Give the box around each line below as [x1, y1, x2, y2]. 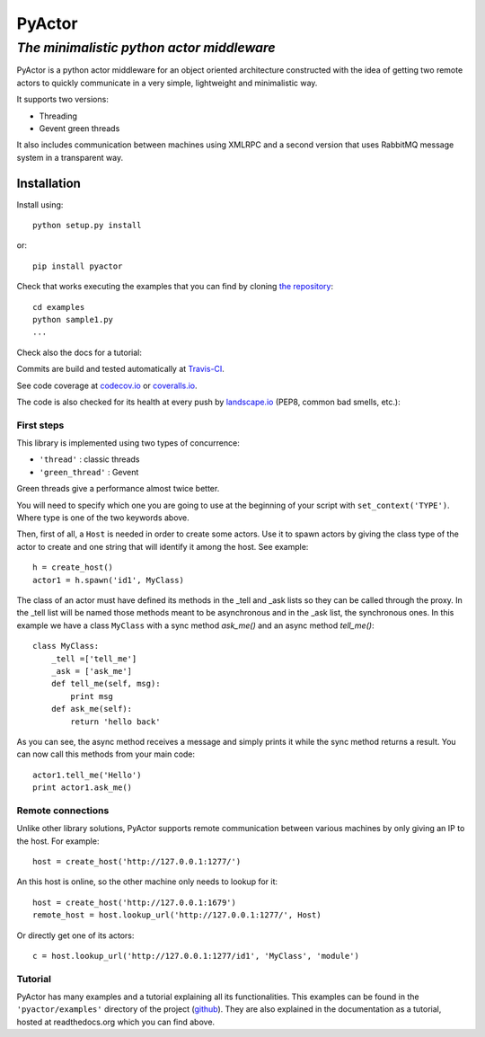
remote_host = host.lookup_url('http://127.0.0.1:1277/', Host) [32, 910, 322, 920]
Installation [16, 175, 81, 191]
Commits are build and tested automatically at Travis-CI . [16, 364, 225, 375]
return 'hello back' [70, 716, 161, 727]
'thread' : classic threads [39, 454, 140, 465]
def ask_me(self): [50, 704, 133, 714]
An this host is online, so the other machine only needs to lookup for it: [16, 876, 278, 887]
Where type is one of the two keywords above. [16, 512, 190, 523]
